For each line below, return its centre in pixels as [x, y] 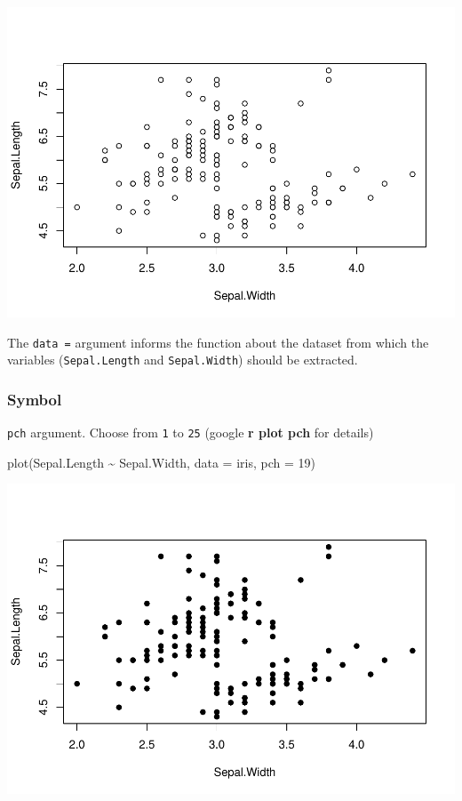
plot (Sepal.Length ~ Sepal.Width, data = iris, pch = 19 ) [161, 462]
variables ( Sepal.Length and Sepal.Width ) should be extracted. [183, 360]
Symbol [35, 399]
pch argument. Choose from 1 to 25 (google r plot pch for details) [191, 433]
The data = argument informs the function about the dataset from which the [218, 342]
